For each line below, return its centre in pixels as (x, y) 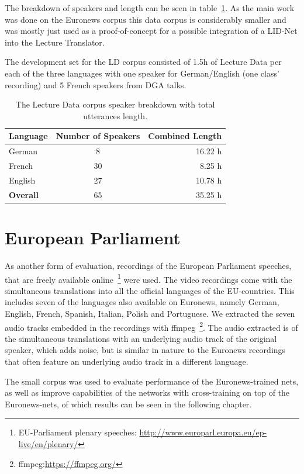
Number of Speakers (98, 136)
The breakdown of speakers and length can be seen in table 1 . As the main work (150, 8)
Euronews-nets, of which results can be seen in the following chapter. (128, 404)
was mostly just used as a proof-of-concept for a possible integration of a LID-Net (151, 31)
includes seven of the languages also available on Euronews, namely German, (142, 302)
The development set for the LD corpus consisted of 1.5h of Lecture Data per (143, 62)
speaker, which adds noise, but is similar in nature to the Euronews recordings (145, 350)
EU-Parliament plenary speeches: (77, 432)
